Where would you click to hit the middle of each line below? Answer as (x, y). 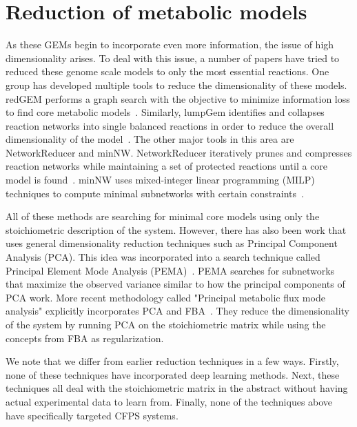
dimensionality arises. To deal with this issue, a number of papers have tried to (173, 58)
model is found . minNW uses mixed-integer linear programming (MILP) (160, 180)
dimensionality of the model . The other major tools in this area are (150, 139)
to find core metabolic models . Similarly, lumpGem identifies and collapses (165, 112)
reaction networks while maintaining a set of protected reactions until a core (167, 166)
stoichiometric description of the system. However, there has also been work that (176, 229)
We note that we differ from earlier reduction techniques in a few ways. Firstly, (172, 361)
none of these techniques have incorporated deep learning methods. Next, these (173, 374)
